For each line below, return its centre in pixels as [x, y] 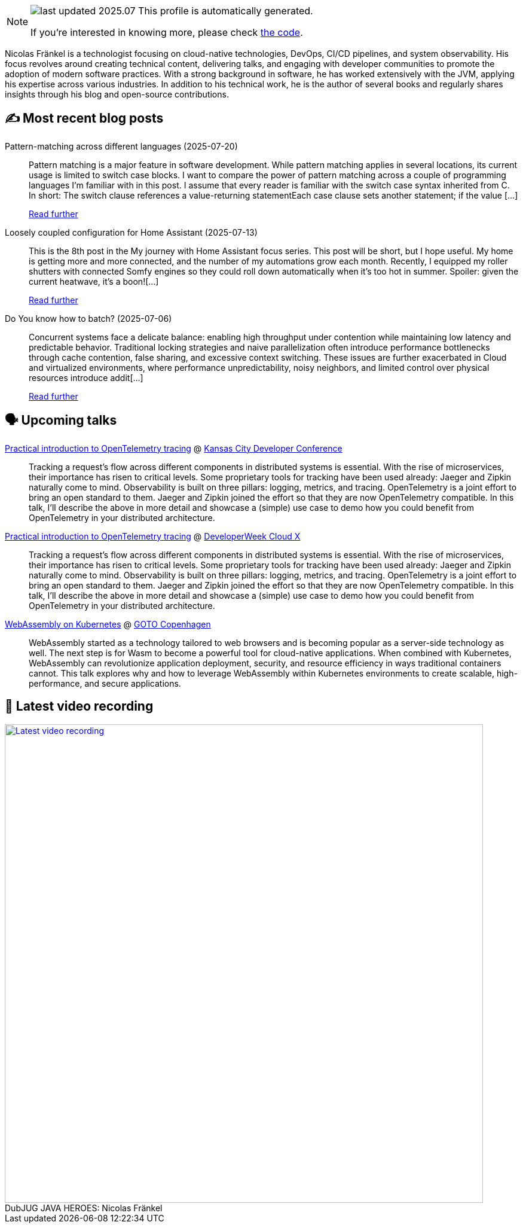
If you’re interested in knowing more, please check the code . [167, 32]
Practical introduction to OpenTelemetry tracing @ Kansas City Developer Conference [174, 448]
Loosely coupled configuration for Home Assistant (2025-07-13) [131, 232]
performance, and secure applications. [105, 683]
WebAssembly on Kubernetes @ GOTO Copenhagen [108, 624]
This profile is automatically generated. [226, 11]
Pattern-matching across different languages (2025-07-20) [121, 146]
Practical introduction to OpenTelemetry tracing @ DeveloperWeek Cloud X [153, 536]
